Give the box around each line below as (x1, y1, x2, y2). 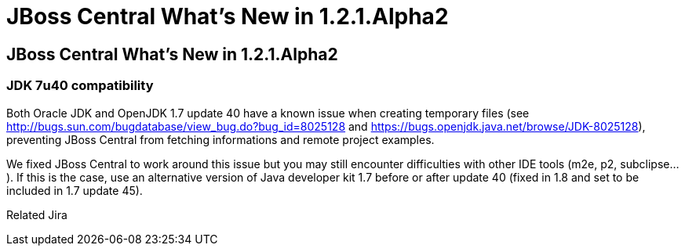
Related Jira (6, 207, 67, 221)
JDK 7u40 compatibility (6, 77, 154, 94)
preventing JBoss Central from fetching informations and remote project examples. (6, 132, 435, 146)
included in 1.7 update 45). (6, 183, 143, 197)
